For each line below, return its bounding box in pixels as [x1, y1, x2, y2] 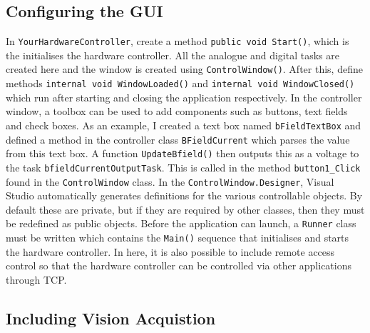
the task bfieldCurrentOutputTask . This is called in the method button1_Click [6, 159, 361, 174]
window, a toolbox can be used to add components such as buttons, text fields [6, 104, 348, 119]
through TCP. [6, 272, 67, 287]
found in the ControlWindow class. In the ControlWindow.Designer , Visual [6, 174, 334, 189]
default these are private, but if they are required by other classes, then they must [6, 202, 365, 217]
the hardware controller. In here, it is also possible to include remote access [6, 244, 335, 259]
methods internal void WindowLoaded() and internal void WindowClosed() [6, 76, 355, 91]
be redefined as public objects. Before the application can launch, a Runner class [6, 216, 356, 231]
